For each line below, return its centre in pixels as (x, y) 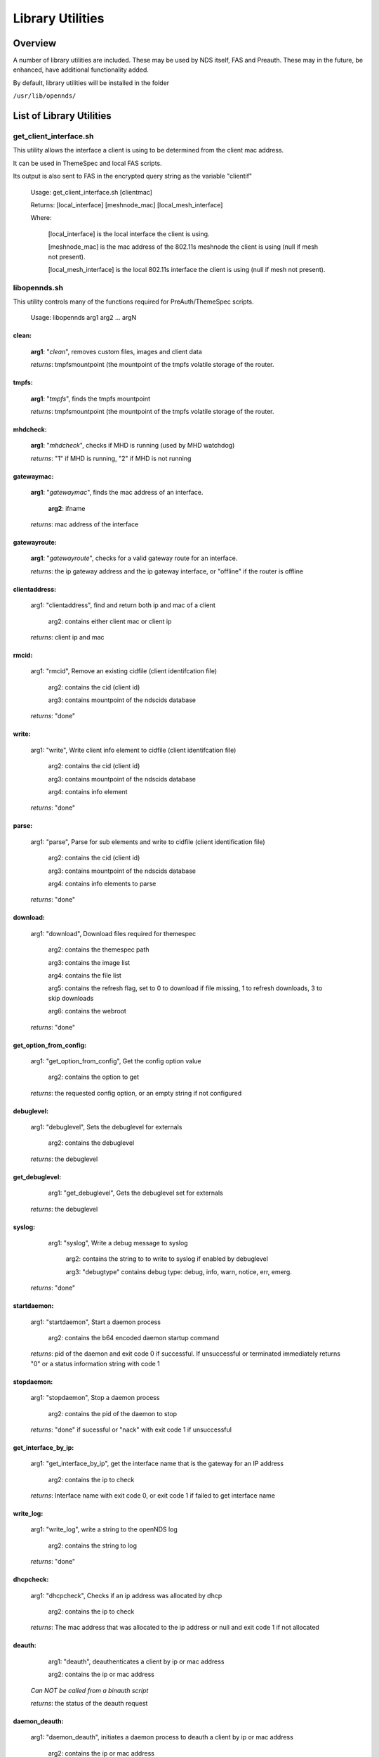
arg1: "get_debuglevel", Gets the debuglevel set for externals (136, 1193)
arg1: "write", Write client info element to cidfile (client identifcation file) (133, 750)
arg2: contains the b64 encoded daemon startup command (134, 1337)
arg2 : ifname (67, 508)
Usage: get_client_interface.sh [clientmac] (91, 192)
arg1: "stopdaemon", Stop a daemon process (95, 1398)
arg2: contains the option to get (94, 1077)
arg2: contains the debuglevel (91, 1143)
